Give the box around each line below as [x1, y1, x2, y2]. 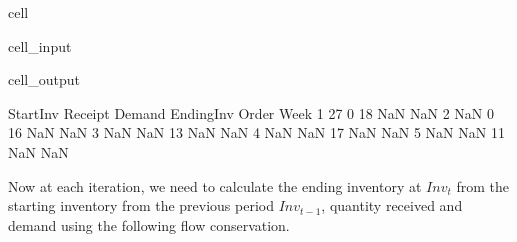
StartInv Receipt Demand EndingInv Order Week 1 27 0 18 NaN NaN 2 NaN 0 [8, 102, 495, 123]
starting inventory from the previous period [8, 195, 274, 216]
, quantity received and [321, 195, 463, 216]
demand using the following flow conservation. [8, 214, 290, 235]
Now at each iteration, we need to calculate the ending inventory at [8, 175, 422, 196]
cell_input [8, 35, 72, 56]
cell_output [8, 69, 80, 90]
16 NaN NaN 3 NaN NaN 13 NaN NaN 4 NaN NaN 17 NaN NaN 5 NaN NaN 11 [8, 122, 505, 143]
